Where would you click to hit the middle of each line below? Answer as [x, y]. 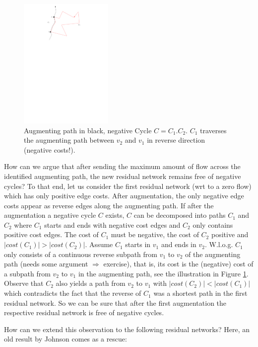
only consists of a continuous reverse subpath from [81, 254]
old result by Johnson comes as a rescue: [65, 339]
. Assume [99, 244]
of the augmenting [213, 254]
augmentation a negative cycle [50, 215]
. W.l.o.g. [219, 244]
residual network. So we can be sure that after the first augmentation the [115, 303]
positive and [230, 234]
